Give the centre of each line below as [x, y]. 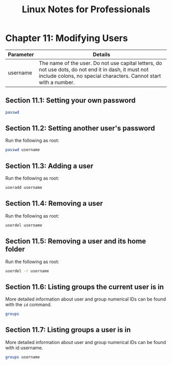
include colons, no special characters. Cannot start [100, 76]
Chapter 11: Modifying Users [67, 38]
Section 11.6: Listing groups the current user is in [85, 287]
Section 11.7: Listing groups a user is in [68, 330]
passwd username [23, 150]
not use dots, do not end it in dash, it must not [94, 69]
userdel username [24, 225]
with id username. [24, 348]
